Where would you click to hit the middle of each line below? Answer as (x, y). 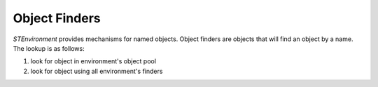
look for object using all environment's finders (97, 71)
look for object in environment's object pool (93, 61)
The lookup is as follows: (49, 48)
